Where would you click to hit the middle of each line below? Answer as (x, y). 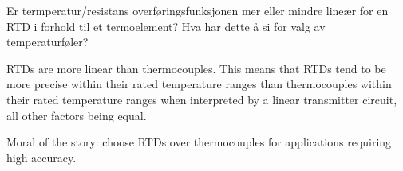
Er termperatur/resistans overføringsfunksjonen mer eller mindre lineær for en (198, 10)
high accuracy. (41, 157)
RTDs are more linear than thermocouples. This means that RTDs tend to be (196, 68)
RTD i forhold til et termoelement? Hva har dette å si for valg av (166, 26)
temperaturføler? (47, 42)
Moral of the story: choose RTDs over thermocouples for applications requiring (199, 142)
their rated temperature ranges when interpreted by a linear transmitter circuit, (202, 99)
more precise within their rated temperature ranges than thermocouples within (199, 84)
